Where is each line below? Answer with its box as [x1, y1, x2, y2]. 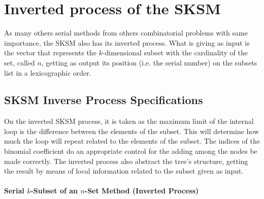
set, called [4, 57, 35, 68]
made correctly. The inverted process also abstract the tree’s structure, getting [4, 155, 248, 166]
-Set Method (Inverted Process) [84, 185, 199, 196]
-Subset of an [30, 185, 78, 196]
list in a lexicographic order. [4, 67, 91, 78]
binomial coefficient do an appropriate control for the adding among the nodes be [4, 146, 257, 156]
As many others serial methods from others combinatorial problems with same [4, 27, 248, 38]
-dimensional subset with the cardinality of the [102, 47, 248, 58]
